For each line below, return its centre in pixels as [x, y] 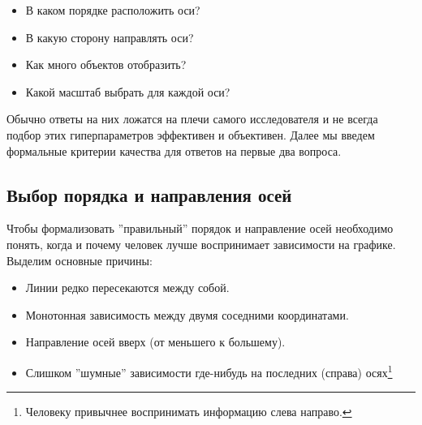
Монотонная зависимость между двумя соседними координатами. [187, 314]
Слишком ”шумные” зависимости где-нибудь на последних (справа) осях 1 [209, 371]
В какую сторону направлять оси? [110, 37]
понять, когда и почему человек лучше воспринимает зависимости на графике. [201, 244]
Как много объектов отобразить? [106, 64]
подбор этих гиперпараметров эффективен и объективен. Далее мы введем [191, 134]
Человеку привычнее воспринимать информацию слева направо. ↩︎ [189, 412]
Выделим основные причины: [80, 260]
